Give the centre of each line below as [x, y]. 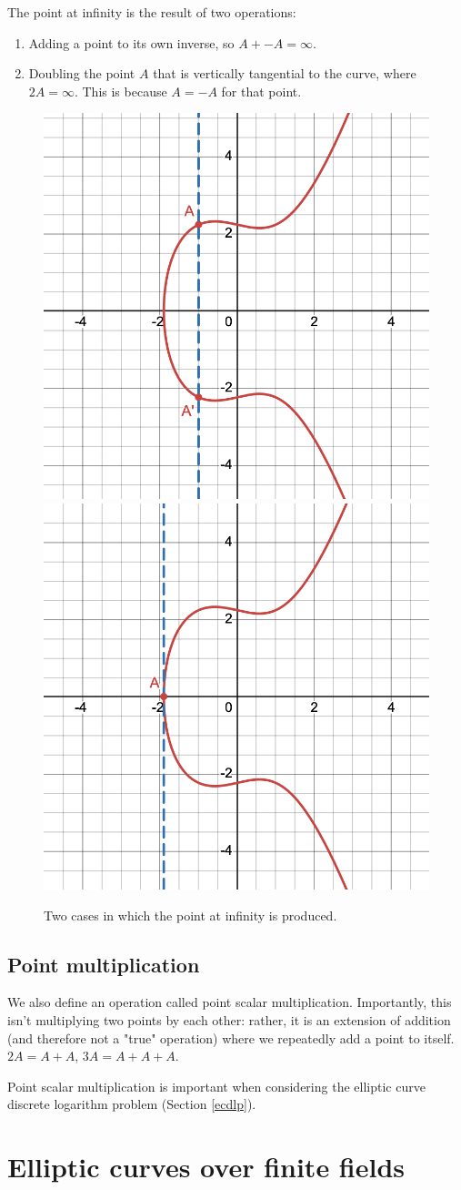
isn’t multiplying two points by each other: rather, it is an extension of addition [229, 1019]
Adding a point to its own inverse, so [131, 42]
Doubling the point [82, 73]
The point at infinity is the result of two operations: [152, 12]
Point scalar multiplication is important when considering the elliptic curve [216, 1086]
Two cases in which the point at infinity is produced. [190, 915]
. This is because [120, 91]
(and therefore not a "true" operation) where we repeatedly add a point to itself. [231, 1037]
